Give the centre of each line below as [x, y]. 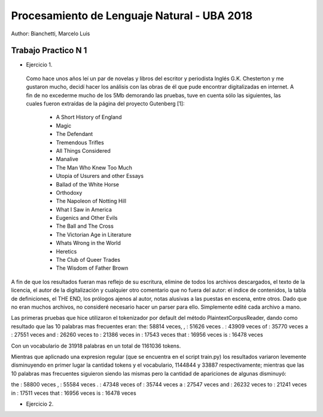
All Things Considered [83, 150]
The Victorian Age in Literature [94, 234]
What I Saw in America [84, 209]
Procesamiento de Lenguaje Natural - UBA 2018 [132, 16]
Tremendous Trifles [80, 142]
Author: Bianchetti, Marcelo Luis [51, 34]
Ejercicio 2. [40, 404]
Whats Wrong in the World [88, 243]
